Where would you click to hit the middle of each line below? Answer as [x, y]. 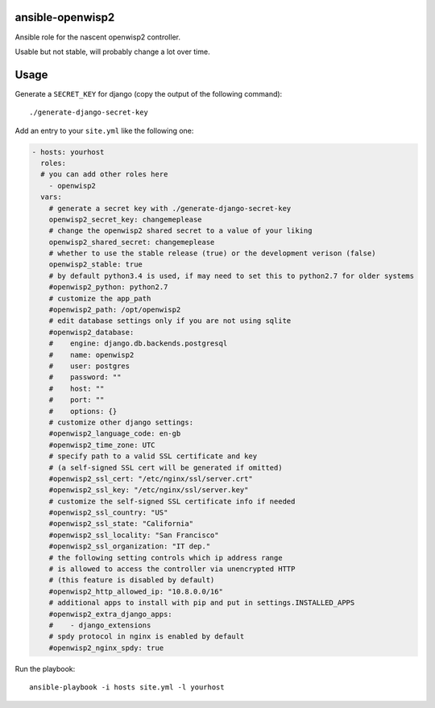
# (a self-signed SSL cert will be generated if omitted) [166, 468]
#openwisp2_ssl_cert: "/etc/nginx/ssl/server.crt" [151, 478]
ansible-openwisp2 [65, 17]
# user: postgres [89, 366]
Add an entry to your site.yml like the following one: [104, 130]
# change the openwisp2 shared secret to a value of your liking [180, 231]
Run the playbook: [45, 669]
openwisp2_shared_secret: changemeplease [132, 242]
